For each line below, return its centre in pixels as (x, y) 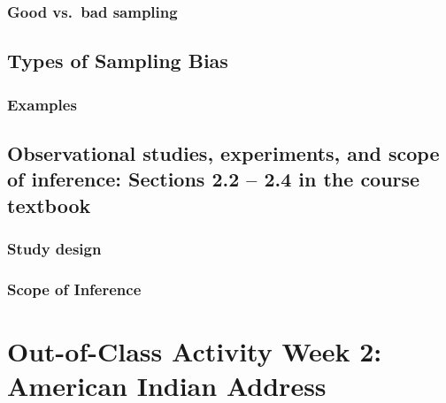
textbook (49, 205)
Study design (54, 248)
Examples (42, 104)
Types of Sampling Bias (118, 61)
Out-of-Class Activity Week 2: (195, 350)
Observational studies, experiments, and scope (223, 152)
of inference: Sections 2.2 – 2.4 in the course (214, 179)
